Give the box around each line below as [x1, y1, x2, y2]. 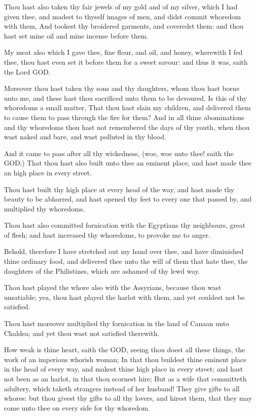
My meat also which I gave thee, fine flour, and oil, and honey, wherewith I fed [4, 47, 243, 57]
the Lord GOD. [4, 66, 51, 77]
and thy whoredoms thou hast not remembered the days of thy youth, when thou [4, 122, 250, 132]
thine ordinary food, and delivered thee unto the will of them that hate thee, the [4, 256, 248, 266]
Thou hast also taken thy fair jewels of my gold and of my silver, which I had [4, 1, 238, 11]
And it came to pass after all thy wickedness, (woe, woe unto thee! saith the [4, 148, 234, 158]
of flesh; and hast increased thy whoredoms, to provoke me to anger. [4, 229, 211, 240]
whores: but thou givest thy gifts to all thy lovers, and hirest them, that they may [4, 393, 252, 403]
